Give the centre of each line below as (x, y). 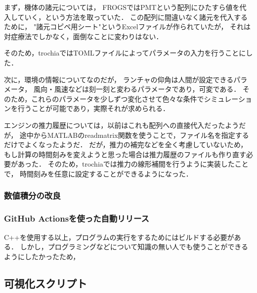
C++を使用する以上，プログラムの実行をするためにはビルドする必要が (119, 237)
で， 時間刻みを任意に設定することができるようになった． (98, 173)
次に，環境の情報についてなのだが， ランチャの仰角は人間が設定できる (119, 79)
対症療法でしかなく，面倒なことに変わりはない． (84, 36)
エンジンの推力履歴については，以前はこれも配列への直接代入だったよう (122, 125)
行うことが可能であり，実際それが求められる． (93, 108)
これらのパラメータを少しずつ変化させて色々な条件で (118, 98)
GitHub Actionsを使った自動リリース (77, 218)
